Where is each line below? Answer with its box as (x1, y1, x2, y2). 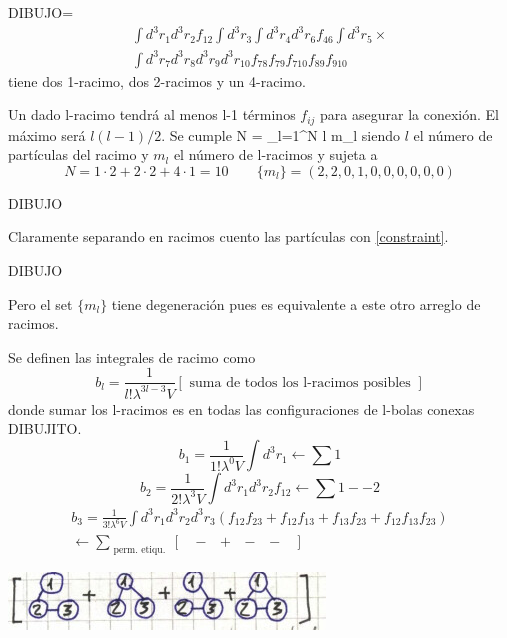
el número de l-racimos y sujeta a (173, 144, 378, 165)
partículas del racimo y (8, 144, 149, 165)
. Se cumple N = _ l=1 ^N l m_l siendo (161, 124, 400, 145)
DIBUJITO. (8, 418, 82, 439)
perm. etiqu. (113, 545, 166, 556)
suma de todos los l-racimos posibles (189, 375, 411, 390)
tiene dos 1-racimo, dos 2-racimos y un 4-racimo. (8, 70, 306, 91)
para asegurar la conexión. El (320, 104, 499, 125)
